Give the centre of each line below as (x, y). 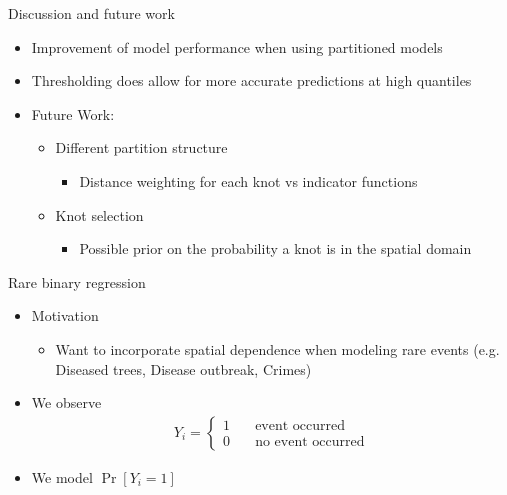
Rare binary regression (77, 281)
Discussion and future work (91, 13)
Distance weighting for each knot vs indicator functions (248, 180)
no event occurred (310, 442)
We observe (66, 402)
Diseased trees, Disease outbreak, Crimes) (183, 368)
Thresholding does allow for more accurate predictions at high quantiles (251, 80)
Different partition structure (141, 147)
